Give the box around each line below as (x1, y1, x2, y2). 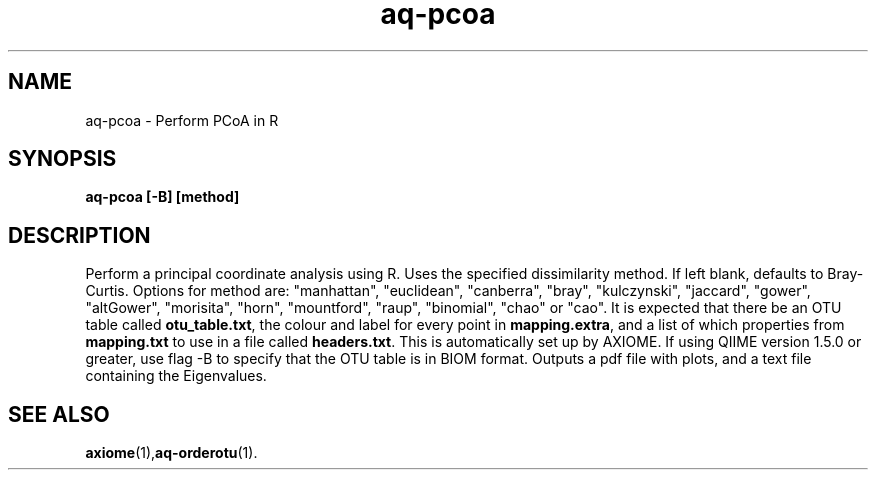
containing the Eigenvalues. (85, 367, 267, 385)
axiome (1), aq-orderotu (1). (85, 444, 258, 462)
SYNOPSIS (8, 146, 117, 172)
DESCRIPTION (8, 222, 151, 248)
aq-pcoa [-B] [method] (85, 188, 240, 206)
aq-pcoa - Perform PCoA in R (85, 111, 279, 129)
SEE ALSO (8, 401, 110, 427)
